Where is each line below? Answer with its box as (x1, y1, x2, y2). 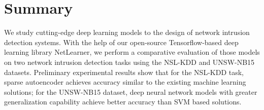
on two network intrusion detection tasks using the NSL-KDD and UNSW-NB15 (4, 56, 255, 67)
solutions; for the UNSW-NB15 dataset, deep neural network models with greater (4, 86, 257, 97)
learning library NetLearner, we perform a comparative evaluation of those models (4, 47, 260, 57)
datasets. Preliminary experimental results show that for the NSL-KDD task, (4, 66, 244, 77)
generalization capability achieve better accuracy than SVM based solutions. (4, 96, 242, 107)
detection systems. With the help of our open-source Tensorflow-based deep (4, 36, 239, 47)
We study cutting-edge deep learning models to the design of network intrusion (4, 27, 250, 38)
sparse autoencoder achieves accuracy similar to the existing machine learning (4, 77, 246, 87)
